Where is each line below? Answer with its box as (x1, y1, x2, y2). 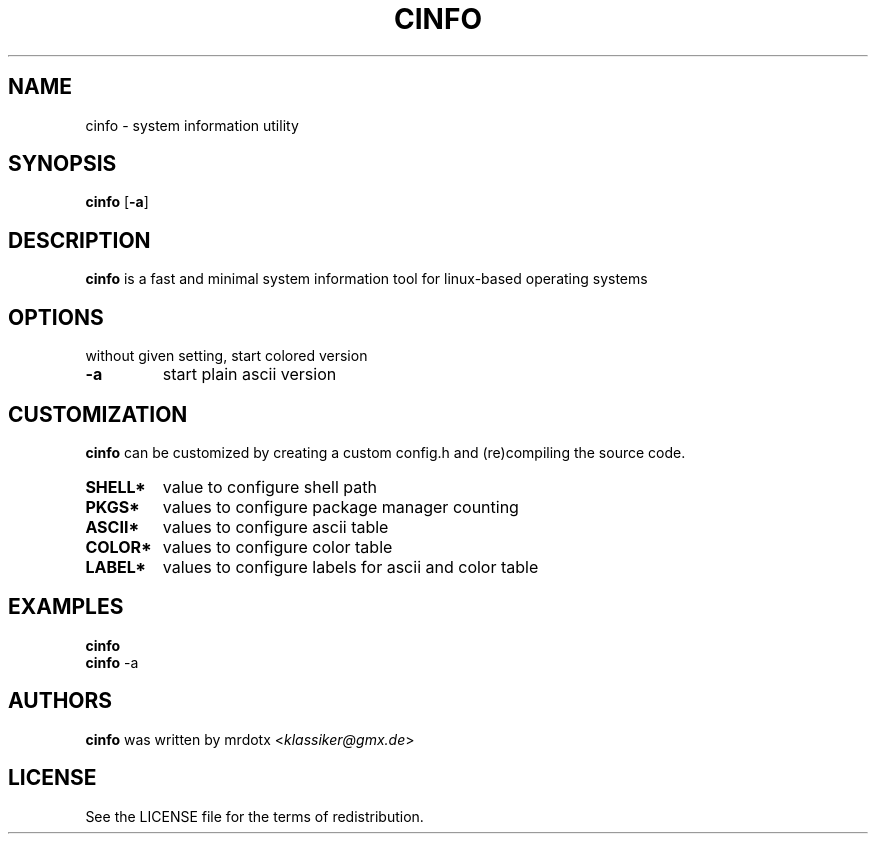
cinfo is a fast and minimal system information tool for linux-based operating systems (85, 270, 648, 288)
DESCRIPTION (8, 227, 151, 253)
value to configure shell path (162, 476, 377, 497)
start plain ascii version (162, 364, 337, 385)
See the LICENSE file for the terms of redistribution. (85, 807, 424, 825)
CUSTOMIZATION (8, 401, 188, 427)
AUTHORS (8, 688, 113, 714)
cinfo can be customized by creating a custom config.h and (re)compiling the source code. (85, 443, 686, 461)
